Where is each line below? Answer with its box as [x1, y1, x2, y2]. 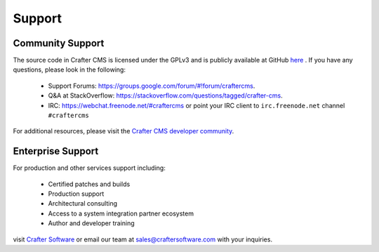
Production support [48, 190, 105, 198]
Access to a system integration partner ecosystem [48, 209, 194, 218]
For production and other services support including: [13, 164, 166, 172]
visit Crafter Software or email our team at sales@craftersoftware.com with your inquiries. [13, 235, 273, 244]
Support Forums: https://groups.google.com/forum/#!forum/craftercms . [48, 81, 255, 90]
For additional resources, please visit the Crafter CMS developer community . [13, 127, 234, 135]
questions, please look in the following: [13, 65, 126, 74]
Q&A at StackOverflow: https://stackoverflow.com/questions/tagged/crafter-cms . [48, 91, 284, 100]
